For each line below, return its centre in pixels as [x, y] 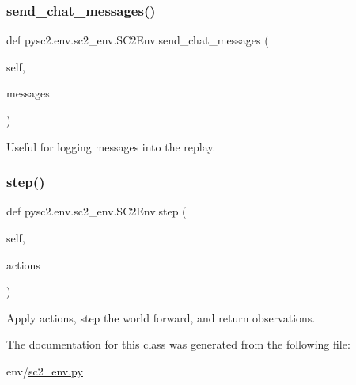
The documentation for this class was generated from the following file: [178, 344]
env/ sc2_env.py [45, 370]
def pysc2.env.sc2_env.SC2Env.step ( [97, 211]
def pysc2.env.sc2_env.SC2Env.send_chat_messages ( [138, 40]
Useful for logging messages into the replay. [111, 146]
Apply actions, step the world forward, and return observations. [161, 317]
